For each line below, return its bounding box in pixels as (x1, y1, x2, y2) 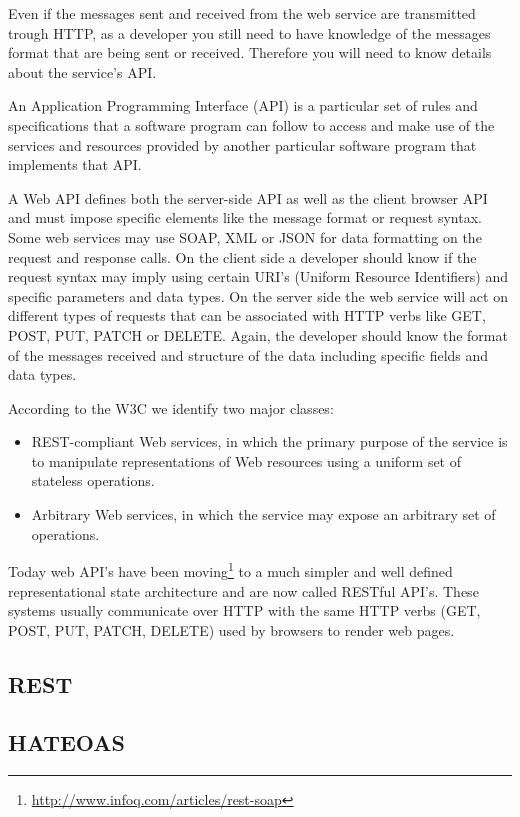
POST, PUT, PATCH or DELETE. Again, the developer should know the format (8, 324, 508, 345)
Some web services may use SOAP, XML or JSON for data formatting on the (8, 226, 482, 247)
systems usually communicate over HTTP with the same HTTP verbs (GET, (8, 600, 481, 621)
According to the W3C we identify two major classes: (8, 397, 334, 418)
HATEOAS (8, 727, 125, 758)
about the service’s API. (8, 61, 157, 82)
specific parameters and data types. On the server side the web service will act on (8, 285, 508, 306)
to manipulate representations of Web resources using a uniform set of (31, 450, 462, 471)
